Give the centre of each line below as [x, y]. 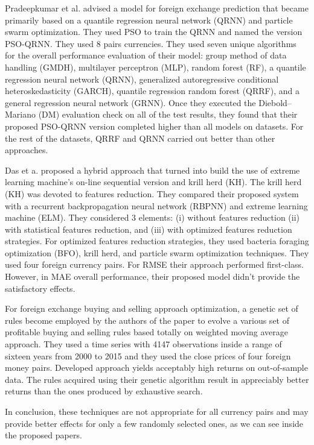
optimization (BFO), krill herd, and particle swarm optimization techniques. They [157, 252]
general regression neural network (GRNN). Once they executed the [130, 102]
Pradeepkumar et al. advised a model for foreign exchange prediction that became [157, 8]
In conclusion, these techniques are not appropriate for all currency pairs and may [157, 411]
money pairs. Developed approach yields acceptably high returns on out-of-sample [156, 368]
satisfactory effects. [40, 288]
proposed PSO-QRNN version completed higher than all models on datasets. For [154, 126]
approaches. [27, 150]
